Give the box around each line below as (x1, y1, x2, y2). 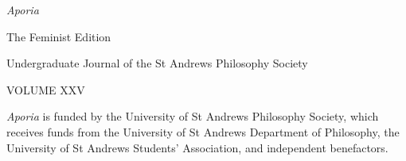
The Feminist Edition (6, 28, 111, 44)
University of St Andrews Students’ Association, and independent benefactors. (6, 139, 388, 155)
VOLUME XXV (6, 81, 85, 98)
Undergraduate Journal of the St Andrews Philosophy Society (6, 55, 308, 71)
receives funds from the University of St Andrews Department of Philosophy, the (6, 123, 400, 140)
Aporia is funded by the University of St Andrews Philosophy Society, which (6, 108, 379, 125)
